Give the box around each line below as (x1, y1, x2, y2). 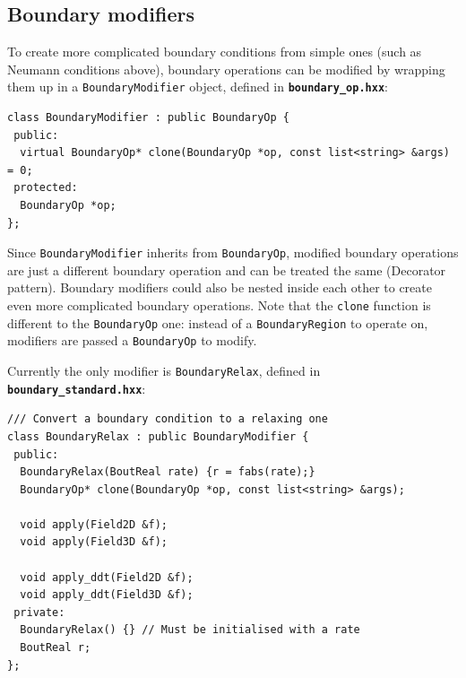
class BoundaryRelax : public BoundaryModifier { (7, 430, 309, 443)
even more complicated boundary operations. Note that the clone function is (7, 296, 431, 315)
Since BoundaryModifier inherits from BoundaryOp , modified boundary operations (7, 243, 459, 262)
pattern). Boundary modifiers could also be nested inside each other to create (7, 278, 432, 297)
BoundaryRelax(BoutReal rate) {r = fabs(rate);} (20, 465, 315, 479)
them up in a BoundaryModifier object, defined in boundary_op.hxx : (7, 77, 388, 96)
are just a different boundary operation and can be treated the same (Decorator (7, 260, 446, 279)
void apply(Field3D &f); (20, 535, 168, 549)
